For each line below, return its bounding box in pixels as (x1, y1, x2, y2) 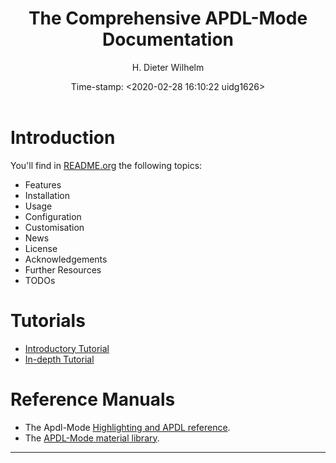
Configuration (24, 210, 82, 222)
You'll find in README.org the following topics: (10, 159, 203, 171)
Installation (24, 189, 71, 201)
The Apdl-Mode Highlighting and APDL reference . (24, 421, 231, 433)
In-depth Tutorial (24, 353, 95, 365)
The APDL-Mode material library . (24, 432, 160, 444)
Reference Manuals (10, 388, 176, 411)
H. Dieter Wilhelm (131, 61, 205, 73)
